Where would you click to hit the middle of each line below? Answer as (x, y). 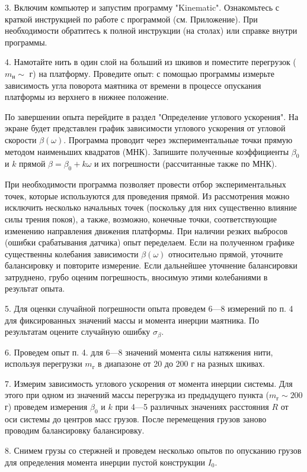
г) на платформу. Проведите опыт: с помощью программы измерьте (152, 73)
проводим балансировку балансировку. (75, 430)
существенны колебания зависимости (72, 253)
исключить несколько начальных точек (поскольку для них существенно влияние (151, 207)
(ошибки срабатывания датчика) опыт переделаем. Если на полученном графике (150, 242)
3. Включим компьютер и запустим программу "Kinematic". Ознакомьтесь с (142, 7)
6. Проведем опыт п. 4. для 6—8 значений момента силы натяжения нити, (139, 352)
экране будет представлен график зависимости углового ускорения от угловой (145, 128)
